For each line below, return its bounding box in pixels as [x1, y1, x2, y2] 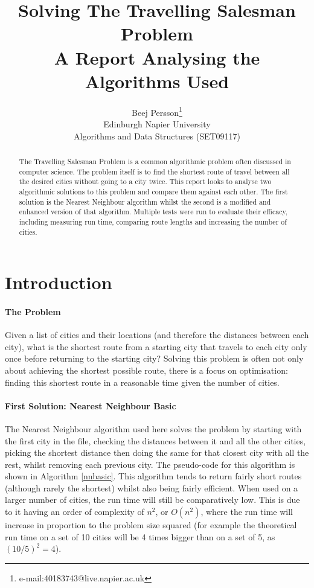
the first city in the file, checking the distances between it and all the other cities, [5, 434, 306, 447]
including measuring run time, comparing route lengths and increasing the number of [19, 216, 287, 226]
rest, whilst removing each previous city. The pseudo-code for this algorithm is [5, 458, 295, 470]
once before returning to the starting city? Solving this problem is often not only [5, 352, 304, 365]
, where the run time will [200, 505, 293, 518]
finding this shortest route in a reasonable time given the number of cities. [5, 375, 280, 388]
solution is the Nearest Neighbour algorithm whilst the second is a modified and [19, 196, 271, 206]
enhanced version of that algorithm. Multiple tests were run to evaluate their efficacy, [19, 206, 288, 217]
